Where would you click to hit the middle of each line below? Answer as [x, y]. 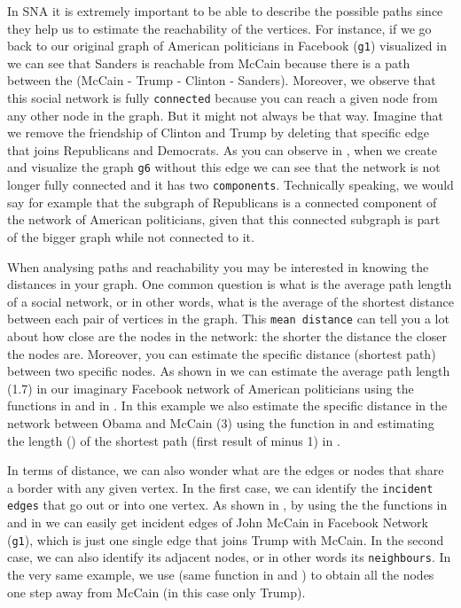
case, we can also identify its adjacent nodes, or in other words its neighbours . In [229, 557]
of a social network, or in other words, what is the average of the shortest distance [230, 301]
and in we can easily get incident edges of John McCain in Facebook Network [218, 522]
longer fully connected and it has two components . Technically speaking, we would [230, 185]
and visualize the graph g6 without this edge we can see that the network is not [224, 167]
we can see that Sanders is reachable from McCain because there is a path [209, 62]
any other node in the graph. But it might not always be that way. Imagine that [225, 115]
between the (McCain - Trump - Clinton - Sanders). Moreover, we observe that [222, 80]
